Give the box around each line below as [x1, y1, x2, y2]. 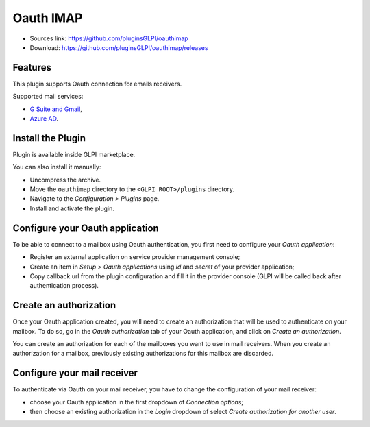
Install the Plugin [12, 132, 86, 144]
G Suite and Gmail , [29, 105, 82, 113]
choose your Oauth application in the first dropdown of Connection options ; [29, 398, 243, 406]
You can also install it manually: [12, 163, 101, 171]
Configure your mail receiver [12, 367, 138, 379]
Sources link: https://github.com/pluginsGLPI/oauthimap [29, 34, 188, 42]
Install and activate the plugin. [29, 204, 114, 212]
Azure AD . [29, 114, 59, 123]
